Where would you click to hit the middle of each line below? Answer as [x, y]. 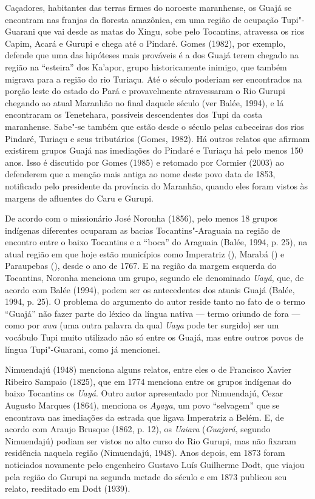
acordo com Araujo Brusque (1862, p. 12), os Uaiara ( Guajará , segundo [138, 429]
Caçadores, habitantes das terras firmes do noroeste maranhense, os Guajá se [148, 7]
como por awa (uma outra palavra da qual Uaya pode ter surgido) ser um [142, 325]
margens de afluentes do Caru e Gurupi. [79, 198]
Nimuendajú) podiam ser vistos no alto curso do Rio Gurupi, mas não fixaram [151, 440]
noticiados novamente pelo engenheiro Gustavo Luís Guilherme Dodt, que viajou [155, 464]
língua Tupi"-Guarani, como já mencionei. [83, 349]
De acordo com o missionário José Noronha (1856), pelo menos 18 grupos [141, 218]
